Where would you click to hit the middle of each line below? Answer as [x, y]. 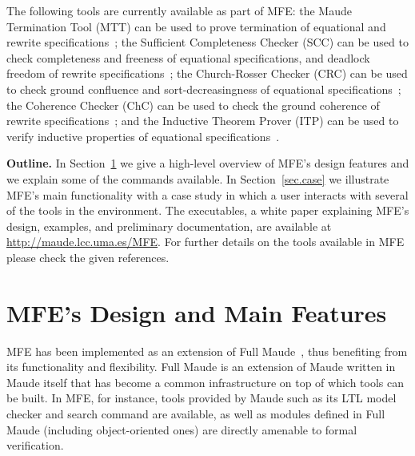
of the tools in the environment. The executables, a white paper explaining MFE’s [208, 210]
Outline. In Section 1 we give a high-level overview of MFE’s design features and [208, 163]
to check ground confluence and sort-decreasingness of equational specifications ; [204, 89]
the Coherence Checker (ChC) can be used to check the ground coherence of [193, 105]
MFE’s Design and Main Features [197, 312]
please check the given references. [88, 257]
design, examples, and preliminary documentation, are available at [169, 226]
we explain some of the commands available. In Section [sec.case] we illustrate [198, 178]
